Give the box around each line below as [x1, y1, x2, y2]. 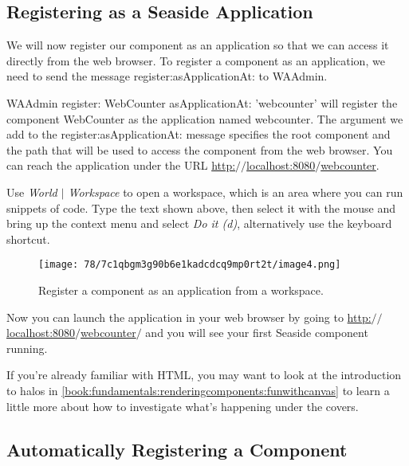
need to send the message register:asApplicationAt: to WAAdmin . [6, 68, 328, 84]
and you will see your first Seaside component [145, 324, 368, 341]
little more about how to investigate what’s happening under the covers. [6, 397, 359, 414]
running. [6, 339, 48, 356]
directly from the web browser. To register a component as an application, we [6, 52, 385, 69]
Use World [6, 183, 57, 200]
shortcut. [6, 230, 50, 247]
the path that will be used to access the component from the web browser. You [6, 141, 393, 158]
